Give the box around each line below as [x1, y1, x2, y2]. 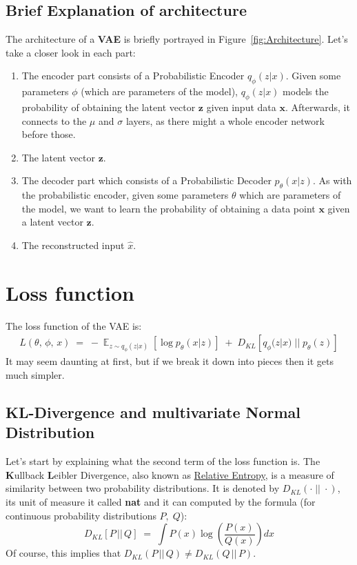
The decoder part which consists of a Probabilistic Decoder [21, 173, 272, 188]
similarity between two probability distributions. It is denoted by [6, 481, 280, 495]
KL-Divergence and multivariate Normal [6, 401, 300, 422]
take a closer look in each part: [6, 45, 136, 59]
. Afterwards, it [285, 99, 350, 114]
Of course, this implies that [6, 546, 121, 560]
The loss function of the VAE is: [6, 318, 142, 333]
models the [283, 84, 329, 99]
